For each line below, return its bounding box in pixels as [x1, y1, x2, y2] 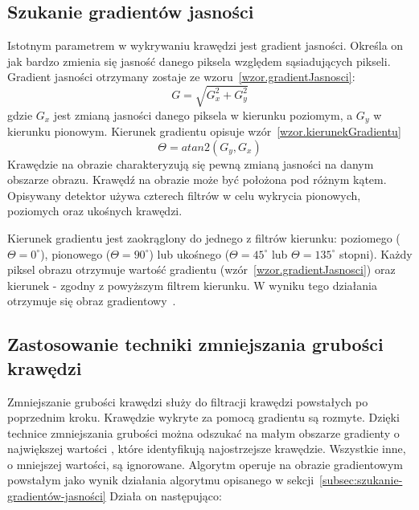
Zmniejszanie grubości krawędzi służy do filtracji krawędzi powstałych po [7, 393, 368, 410]
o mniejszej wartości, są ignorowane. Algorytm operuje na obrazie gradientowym [7, 455, 403, 472]
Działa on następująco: [109, 488, 222, 504]
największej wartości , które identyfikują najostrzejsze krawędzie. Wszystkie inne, [7, 440, 406, 457]
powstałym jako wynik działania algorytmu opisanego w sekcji [7, 471, 314, 488]
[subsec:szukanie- [319, 471, 403, 488]
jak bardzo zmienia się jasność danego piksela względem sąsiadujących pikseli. [7, 52, 391, 69]
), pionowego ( [40, 245, 111, 262]
